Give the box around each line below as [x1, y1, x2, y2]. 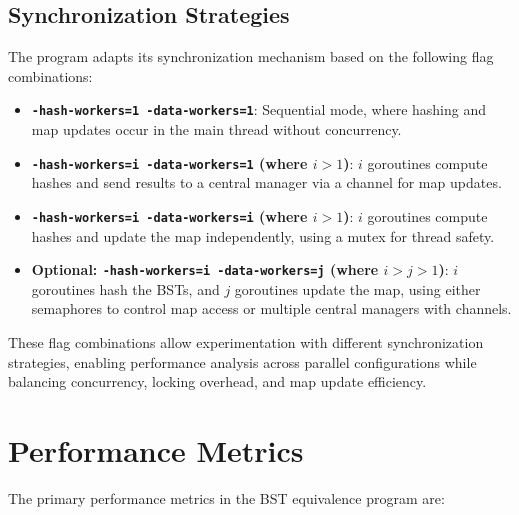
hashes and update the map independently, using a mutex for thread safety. [31, 225, 495, 246]
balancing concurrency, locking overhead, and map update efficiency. [8, 371, 427, 392]
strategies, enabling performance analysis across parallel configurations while [8, 351, 477, 372]
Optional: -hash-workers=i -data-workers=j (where [31, 259, 379, 280]
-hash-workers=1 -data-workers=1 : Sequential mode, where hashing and [31, 99, 487, 120]
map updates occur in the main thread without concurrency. [31, 119, 402, 140]
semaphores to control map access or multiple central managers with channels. [31, 298, 512, 319]
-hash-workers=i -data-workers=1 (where [31, 152, 308, 173]
